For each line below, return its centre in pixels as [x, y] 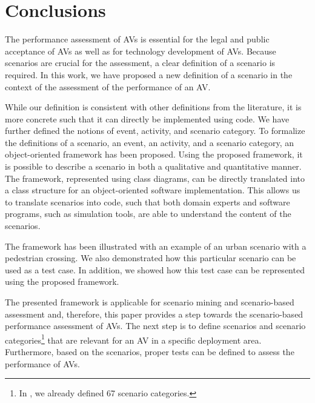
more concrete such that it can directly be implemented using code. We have [147, 118]
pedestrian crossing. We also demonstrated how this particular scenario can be [151, 258]
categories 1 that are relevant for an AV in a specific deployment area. [133, 339]
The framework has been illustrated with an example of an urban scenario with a [156, 246]
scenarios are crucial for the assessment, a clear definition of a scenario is [140, 63]
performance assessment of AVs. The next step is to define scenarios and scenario [155, 326]
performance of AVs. [42, 363]
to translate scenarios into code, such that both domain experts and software [148, 202]
